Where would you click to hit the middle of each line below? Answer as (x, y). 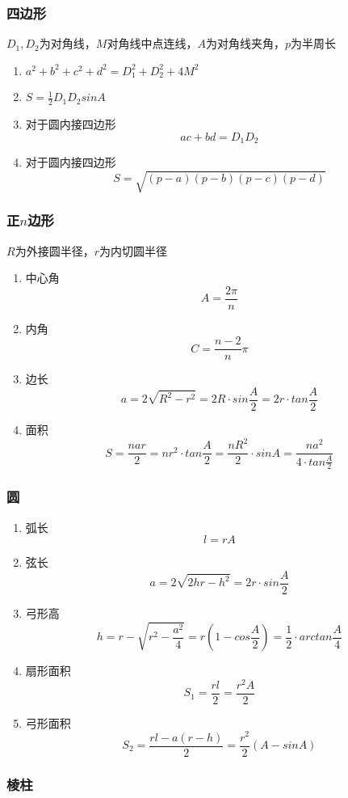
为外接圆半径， (55, 250)
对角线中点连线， (152, 43)
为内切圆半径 (133, 250)
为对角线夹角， (245, 43)
